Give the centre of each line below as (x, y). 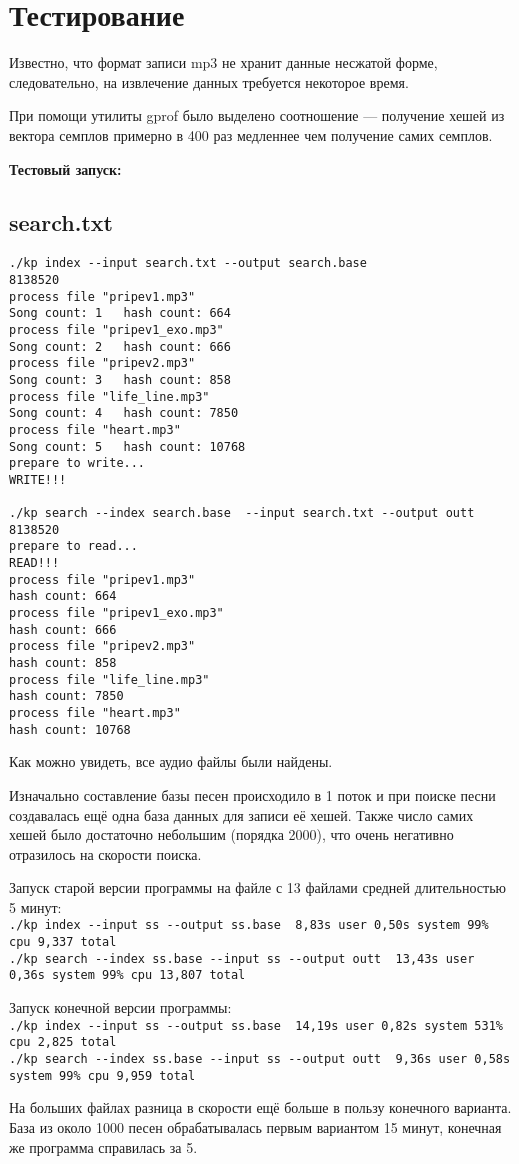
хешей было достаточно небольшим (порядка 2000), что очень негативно (231, 834)
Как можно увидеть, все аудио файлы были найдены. (171, 761)
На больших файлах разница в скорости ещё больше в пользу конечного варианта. (260, 1107)
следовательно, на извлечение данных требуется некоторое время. (209, 81)
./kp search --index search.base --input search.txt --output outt (242, 513)
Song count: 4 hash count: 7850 (124, 413)
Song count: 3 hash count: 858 (120, 379)
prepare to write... (77, 463)
